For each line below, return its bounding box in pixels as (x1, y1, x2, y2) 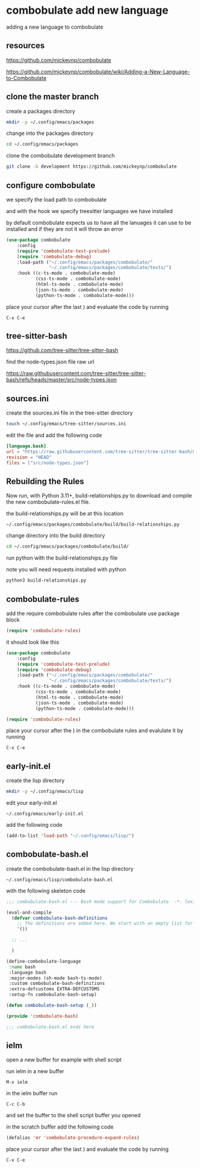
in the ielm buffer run (6, 1090, 58, 1097)
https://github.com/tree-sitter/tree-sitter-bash (6, 347, 118, 354)
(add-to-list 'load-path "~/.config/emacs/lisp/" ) (6, 833, 135, 839)
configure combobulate (6, 180, 96, 190)
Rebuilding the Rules (6, 477, 85, 487)
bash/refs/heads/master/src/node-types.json (6, 376, 117, 384)
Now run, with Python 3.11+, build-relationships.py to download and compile (6, 492, 192, 499)
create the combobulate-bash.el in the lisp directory (6, 865, 134, 872)
